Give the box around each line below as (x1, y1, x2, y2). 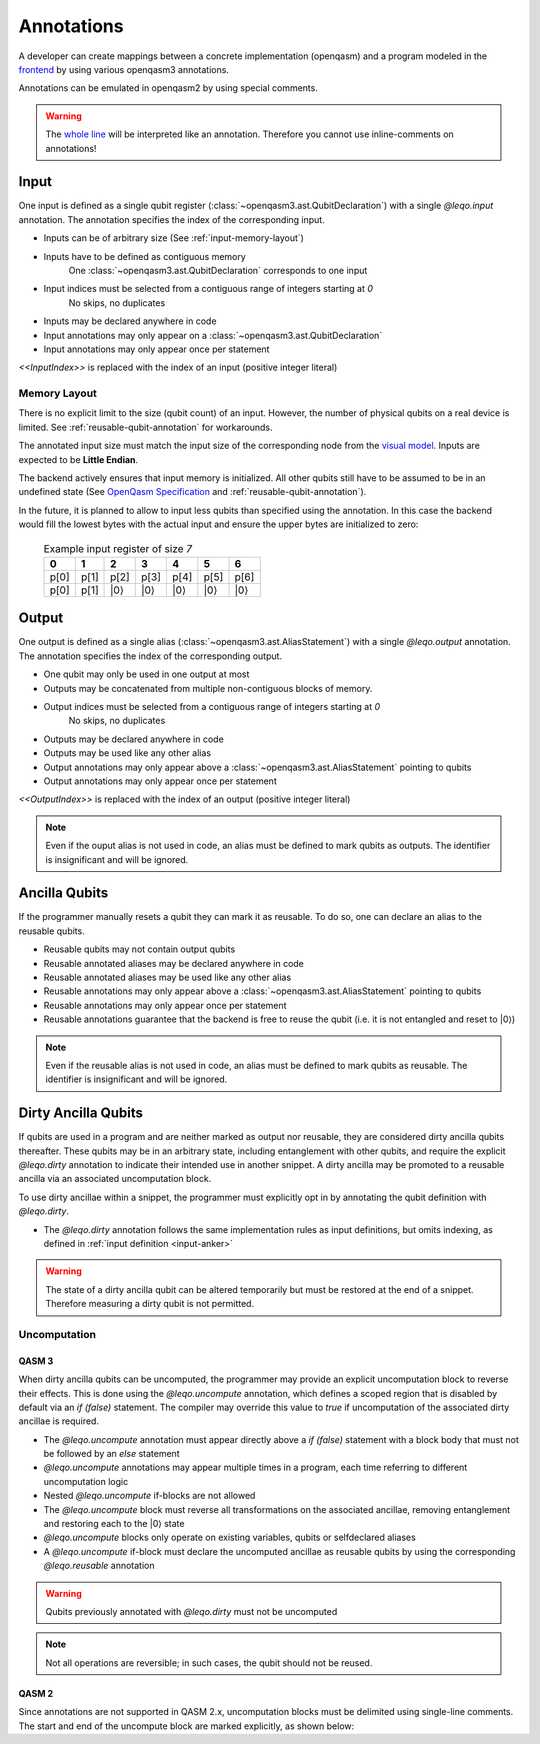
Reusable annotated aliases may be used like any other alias (43, 971, 292, 984)
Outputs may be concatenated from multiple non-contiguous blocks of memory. (43, 682, 373, 694)
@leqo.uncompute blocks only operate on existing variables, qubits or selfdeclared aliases (43, 1531, 417, 1544)
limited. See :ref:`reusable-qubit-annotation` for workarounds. (18, 421, 274, 433)
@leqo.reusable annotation (43, 1560, 155, 1572)
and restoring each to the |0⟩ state (43, 1518, 185, 1530)
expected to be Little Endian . (18, 453, 139, 465)
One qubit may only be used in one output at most (43, 668, 250, 680)
